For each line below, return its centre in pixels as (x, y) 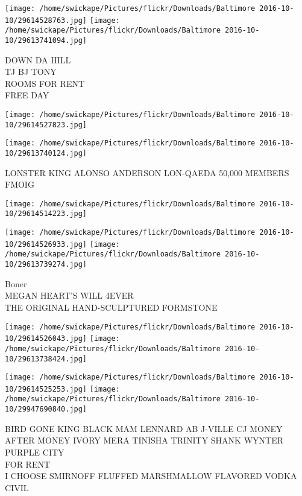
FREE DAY (27, 95)
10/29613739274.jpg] (46, 265)
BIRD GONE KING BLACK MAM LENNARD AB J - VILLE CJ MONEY (144, 428)
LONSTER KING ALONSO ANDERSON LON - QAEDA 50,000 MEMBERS (147, 172)
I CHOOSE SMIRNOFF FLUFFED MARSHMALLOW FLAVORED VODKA (151, 476)
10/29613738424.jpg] (46, 359)
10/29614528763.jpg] (46, 20)
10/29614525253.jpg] (46, 389)
